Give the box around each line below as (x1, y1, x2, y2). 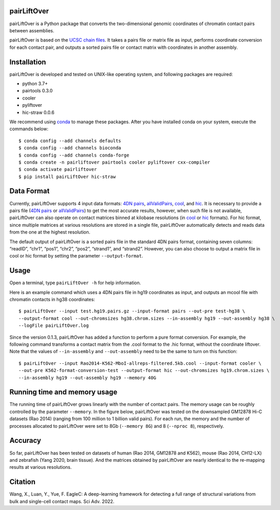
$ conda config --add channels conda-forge (18, 152, 130, 158)
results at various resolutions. (9, 464, 72, 470)
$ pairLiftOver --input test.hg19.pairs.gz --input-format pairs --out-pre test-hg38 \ (18, 308, 246, 314)
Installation (9, 57, 46, 66)
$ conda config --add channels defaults (18, 138, 121, 144)
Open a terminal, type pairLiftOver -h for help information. (9, 280, 141, 286)
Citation (9, 478, 36, 486)
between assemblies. (9, 27, 55, 33)
